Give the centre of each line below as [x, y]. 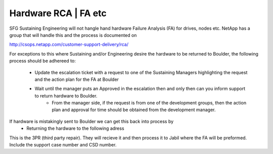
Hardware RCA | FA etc [58, 13]
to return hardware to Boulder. [66, 95]
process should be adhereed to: [42, 61]
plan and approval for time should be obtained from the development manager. [134, 110]
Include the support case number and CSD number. [63, 145]
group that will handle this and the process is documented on [73, 35]
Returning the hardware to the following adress [75, 128]
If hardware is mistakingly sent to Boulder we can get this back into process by [92, 121]
